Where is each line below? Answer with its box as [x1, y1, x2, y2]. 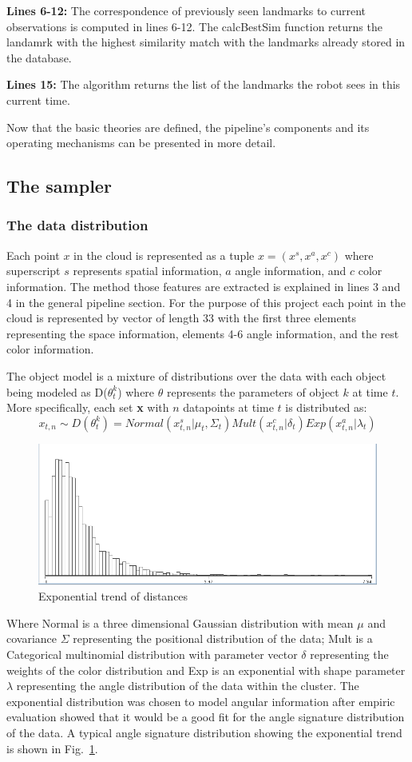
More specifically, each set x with [6, 399, 169, 416]
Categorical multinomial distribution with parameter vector [6, 646, 298, 663]
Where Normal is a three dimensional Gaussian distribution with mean [6, 614, 354, 631]
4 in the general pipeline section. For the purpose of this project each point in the [6, 293, 406, 310]
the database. [6, 49, 72, 66]
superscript [6, 262, 61, 279]
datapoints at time [183, 399, 274, 416]
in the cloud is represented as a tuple [73, 246, 255, 263]
